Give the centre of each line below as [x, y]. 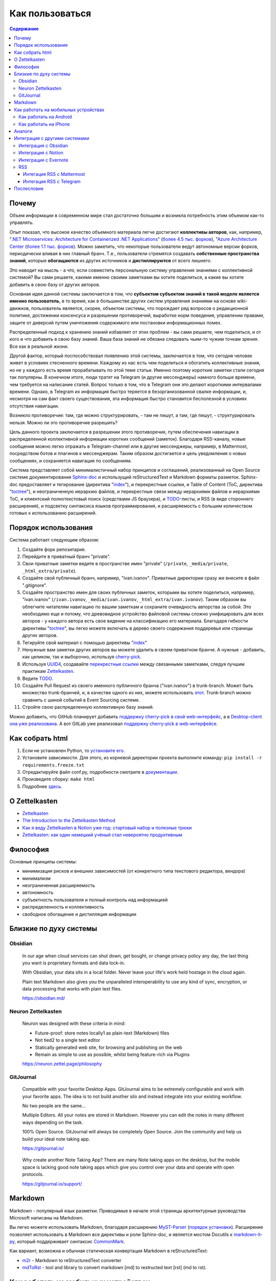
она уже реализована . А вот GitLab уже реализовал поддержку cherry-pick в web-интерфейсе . [114, 724]
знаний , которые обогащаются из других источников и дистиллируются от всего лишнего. [111, 261]
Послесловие [29, 189]
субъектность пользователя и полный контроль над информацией [95, 900]
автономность [38, 893]
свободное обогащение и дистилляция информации [79, 914]
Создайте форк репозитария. [54, 549]
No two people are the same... [54, 1106]
